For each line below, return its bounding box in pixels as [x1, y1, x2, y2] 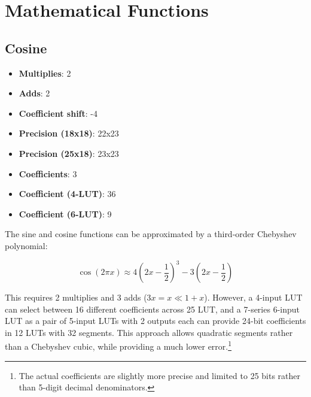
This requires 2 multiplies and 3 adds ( [5, 291, 147, 304]
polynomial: [5, 239, 48, 251]
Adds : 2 [19, 87, 50, 99]
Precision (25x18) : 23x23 [19, 147, 119, 159]
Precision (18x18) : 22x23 [19, 127, 119, 140]
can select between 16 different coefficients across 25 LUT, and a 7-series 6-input [5, 302, 300, 315]
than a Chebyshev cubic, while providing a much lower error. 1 [5, 338, 232, 353]
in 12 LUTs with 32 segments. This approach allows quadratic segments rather [5, 326, 293, 338]
